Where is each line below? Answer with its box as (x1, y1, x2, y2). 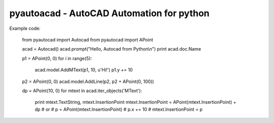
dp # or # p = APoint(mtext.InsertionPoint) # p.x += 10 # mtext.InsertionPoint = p (35, 106, 203, 112)
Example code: (9, 25, 41, 31)
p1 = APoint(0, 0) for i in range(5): (22, 55, 92, 61)
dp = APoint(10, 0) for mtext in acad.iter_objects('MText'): (22, 88, 142, 94)
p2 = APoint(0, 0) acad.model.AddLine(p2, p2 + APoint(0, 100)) (22, 78, 154, 85)
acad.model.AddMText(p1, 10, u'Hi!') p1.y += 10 (35, 67, 133, 73)
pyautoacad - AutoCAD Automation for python (9, 8, 210, 19)
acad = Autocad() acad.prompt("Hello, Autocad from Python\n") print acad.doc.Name (22, 46, 201, 52)
